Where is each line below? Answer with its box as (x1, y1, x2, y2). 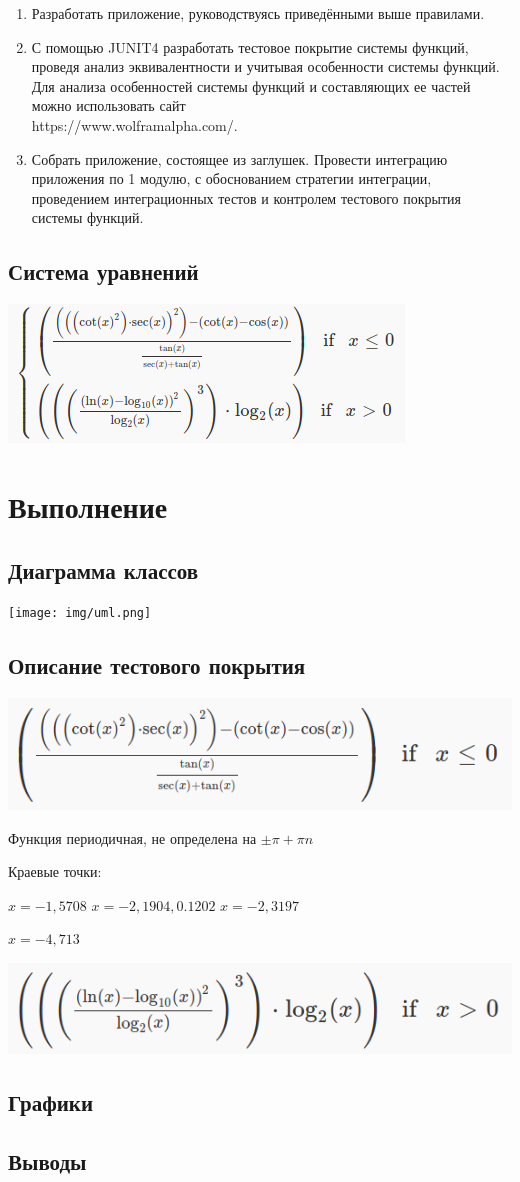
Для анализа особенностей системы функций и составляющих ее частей (31, 75, 471, 96)
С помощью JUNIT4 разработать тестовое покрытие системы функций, (31, 36, 469, 57)
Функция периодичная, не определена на (8, 827, 257, 848)
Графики (8, 1086, 94, 1117)
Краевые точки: (8, 861, 102, 882)
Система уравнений (8, 256, 199, 287)
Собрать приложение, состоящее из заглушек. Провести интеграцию (31, 148, 448, 169)
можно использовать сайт (31, 95, 186, 116)
